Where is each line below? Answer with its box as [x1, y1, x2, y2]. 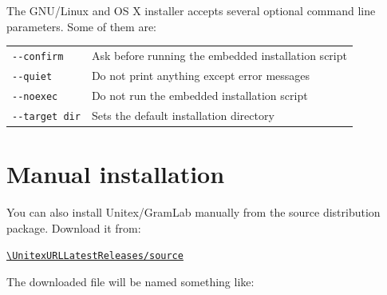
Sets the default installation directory [91, 106, 274, 123]
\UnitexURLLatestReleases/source [6, 250, 184, 262]
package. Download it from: [6, 219, 141, 236]
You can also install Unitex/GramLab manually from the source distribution [6, 203, 381, 220]
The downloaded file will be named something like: [6, 273, 255, 289]
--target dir [12, 110, 81, 122]
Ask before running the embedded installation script [91, 46, 347, 63]
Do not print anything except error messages [91, 66, 310, 83]
